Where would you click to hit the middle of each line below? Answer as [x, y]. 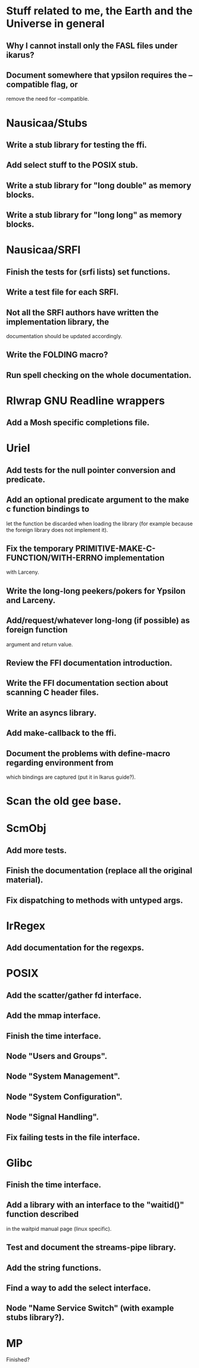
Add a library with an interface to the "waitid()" [95, 1205]
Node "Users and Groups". [57, 1056]
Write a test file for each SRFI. [63, 293]
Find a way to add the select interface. [79, 1288]
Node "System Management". [63, 1077]
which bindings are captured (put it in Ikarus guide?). [71, 777]
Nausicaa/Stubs [47, 123]
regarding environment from [60, 762]
